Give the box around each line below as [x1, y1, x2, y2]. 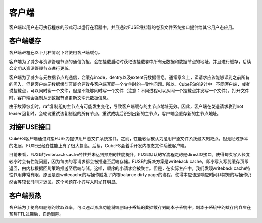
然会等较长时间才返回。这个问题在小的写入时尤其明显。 [9, 179, 120, 185]
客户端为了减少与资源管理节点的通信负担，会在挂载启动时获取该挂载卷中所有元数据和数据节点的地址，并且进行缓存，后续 [9, 58, 251, 64]
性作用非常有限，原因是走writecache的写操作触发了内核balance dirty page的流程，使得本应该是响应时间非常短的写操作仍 [9, 172, 252, 178]
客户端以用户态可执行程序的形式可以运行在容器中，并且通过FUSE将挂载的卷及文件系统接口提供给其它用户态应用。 [9, 24, 237, 30]
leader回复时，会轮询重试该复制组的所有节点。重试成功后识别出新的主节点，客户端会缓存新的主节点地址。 [9, 110, 222, 116]
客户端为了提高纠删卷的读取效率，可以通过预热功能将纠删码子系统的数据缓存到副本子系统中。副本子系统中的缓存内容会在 [9, 204, 251, 210]
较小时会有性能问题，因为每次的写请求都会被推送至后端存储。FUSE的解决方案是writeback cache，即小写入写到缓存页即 [9, 158, 249, 164]
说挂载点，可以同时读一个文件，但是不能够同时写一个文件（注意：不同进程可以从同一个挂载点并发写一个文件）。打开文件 [9, 88, 249, 94]
